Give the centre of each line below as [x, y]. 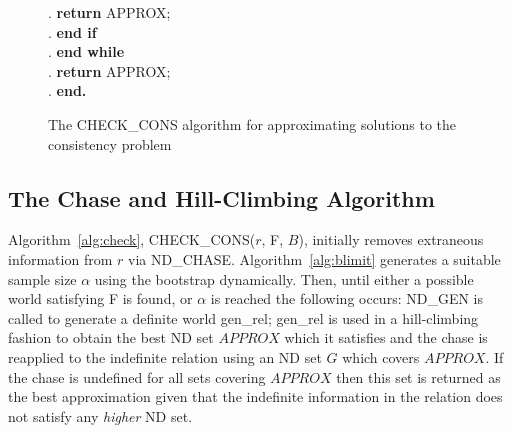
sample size [42, 278]
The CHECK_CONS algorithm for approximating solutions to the [252, 123]
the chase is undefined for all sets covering [137, 376]
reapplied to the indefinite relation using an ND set [165, 356]
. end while [86, 51]
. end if [72, 31]
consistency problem [110, 143]
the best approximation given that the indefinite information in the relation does [255, 396]
